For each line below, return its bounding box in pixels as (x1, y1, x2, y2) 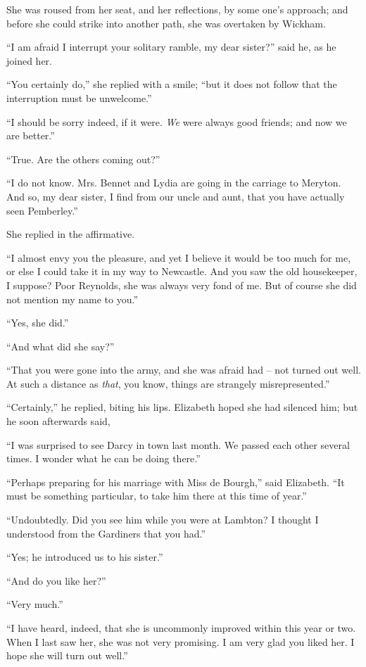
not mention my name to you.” (6, 291, 139, 306)
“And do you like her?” (6, 573, 106, 587)
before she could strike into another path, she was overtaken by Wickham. (6, 15, 326, 30)
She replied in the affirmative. (6, 227, 135, 241)
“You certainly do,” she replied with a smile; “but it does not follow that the (6, 77, 337, 91)
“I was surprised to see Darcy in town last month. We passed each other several (6, 437, 350, 452)
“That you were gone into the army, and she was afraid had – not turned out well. (6, 362, 361, 377)
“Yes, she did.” (6, 315, 69, 330)
